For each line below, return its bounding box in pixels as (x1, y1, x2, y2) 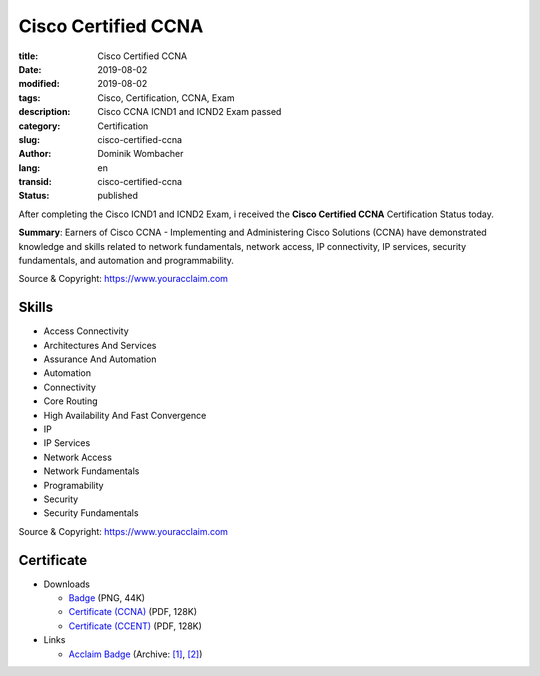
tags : (18, 91, 41, 104)
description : (18, 106, 71, 118)
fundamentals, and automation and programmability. (18, 255, 235, 267)
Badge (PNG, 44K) (68, 592, 145, 604)
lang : (18, 161, 41, 174)
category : (18, 120, 61, 132)
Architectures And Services (43, 339, 157, 351)
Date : (18, 63, 42, 75)
